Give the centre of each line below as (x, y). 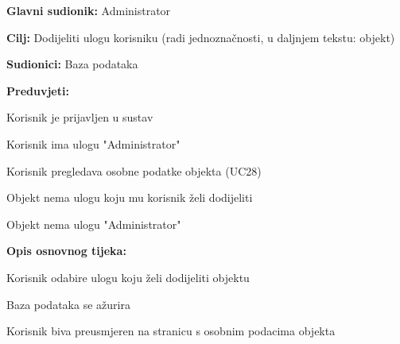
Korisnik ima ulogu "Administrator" (93, 143)
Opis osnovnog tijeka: (66, 251)
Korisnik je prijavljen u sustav (80, 117)
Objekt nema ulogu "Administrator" (94, 224)
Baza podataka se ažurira (68, 304)
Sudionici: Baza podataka (72, 64)
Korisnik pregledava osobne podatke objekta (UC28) (134, 170)
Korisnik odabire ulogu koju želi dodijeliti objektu (128, 277)
